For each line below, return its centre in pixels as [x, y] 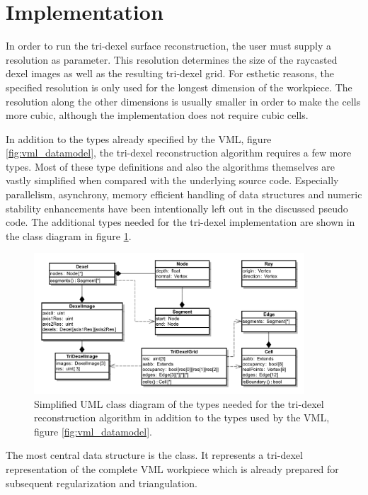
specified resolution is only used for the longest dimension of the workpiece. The [179, 87]
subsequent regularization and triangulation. [102, 483]
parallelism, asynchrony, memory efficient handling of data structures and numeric [184, 194]
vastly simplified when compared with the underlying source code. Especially [172, 180]
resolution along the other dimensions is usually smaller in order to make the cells [183, 101]
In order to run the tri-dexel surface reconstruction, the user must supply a [168, 46]
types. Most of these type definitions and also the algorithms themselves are [170, 166]
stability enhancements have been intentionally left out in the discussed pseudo [177, 208]
